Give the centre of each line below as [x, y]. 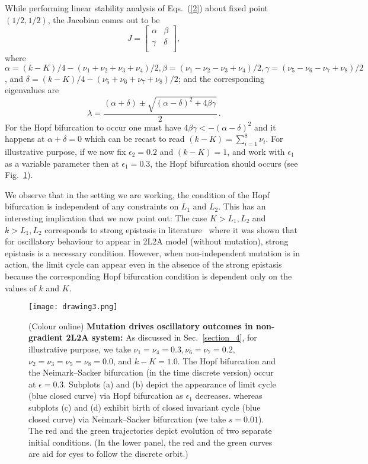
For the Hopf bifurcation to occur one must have [93, 127]
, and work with [256, 152]
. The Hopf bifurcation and [226, 360]
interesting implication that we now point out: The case [106, 218]
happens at [25, 139]
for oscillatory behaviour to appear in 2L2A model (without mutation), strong [147, 241]
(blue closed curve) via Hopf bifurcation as [106, 395]
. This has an [242, 206]
